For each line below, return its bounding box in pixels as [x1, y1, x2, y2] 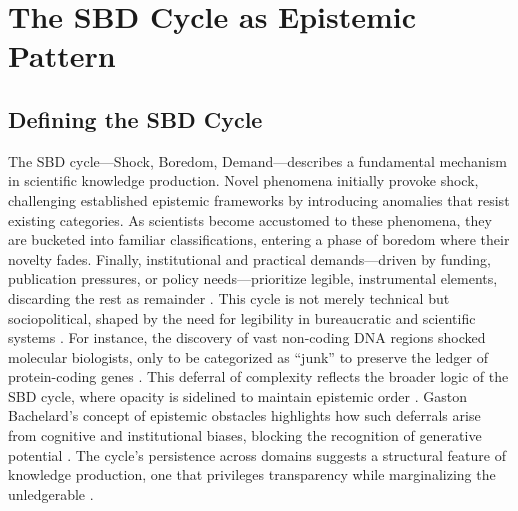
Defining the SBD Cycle [8, 103, 263, 134]
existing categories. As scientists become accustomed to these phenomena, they [8, 209, 492, 230]
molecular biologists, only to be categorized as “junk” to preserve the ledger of [8, 346, 488, 367]
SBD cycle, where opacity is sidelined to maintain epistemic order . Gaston [8, 385, 467, 406]
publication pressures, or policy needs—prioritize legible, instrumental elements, [8, 268, 498, 289]
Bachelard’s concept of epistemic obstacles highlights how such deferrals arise [8, 405, 481, 426]
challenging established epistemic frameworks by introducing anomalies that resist [8, 189, 510, 210]
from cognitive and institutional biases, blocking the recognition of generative [8, 425, 482, 446]
